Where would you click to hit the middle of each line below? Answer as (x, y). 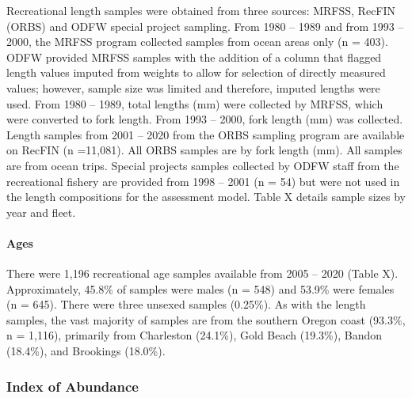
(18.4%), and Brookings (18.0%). (86, 351)
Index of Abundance (72, 386)
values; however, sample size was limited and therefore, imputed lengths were (193, 87)
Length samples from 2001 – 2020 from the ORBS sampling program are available (206, 134)
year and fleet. (41, 212)
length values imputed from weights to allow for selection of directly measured (196, 72)
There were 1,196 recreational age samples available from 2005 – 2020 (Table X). (202, 273)
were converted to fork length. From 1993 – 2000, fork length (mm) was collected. (205, 119)
